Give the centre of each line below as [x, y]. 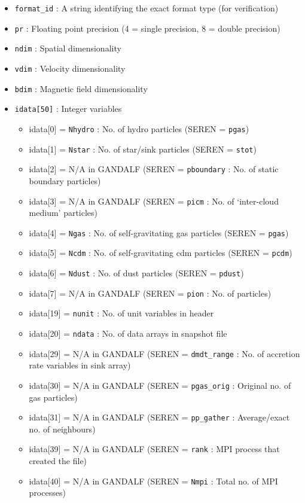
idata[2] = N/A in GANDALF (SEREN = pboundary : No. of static [154, 169]
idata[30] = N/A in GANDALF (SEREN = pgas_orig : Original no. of [160, 385]
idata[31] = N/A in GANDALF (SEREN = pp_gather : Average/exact [159, 417]
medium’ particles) [63, 213]
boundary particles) [65, 180]
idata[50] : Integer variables [68, 109]
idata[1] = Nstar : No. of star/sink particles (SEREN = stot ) [143, 149]
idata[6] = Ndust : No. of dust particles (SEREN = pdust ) [136, 273]
